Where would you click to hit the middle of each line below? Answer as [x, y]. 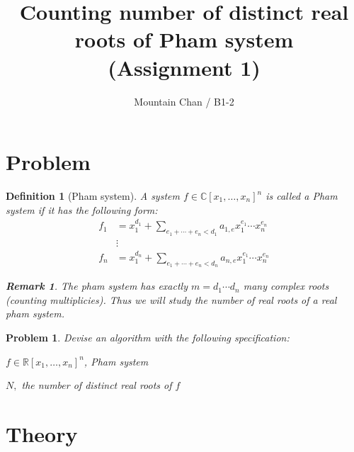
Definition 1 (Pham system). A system [93, 196]
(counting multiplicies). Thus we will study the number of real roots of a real [171, 299]
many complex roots [286, 286]
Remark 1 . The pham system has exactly [97, 286]
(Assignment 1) [184, 67]
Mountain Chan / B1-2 [184, 101]
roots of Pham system [184, 39]
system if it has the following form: [82, 209]
